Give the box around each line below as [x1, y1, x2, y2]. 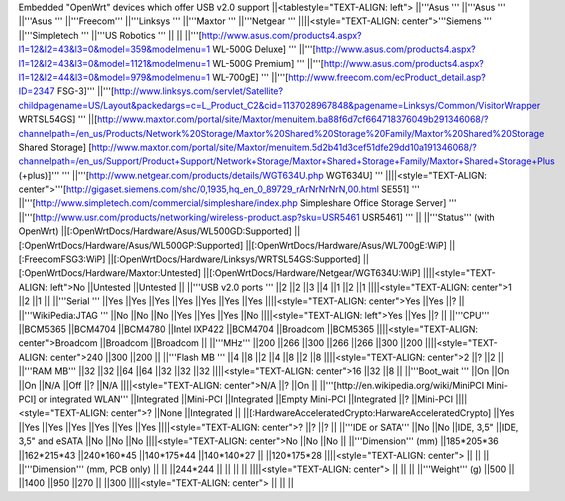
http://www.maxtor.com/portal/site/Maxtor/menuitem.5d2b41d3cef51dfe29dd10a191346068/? [91, 141, 477, 153]
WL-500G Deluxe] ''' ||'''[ [212, 43, 317, 55]
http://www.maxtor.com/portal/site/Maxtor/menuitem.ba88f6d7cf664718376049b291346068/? [96, 113, 489, 125]
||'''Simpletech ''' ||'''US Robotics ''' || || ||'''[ [18, 29, 202, 41]
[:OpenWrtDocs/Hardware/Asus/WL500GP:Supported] [18, 239, 244, 251]
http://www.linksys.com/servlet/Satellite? [113, 85, 284, 97]
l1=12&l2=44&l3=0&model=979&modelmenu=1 [18, 71, 210, 83]
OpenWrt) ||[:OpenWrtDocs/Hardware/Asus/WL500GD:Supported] [18, 225, 292, 237]
